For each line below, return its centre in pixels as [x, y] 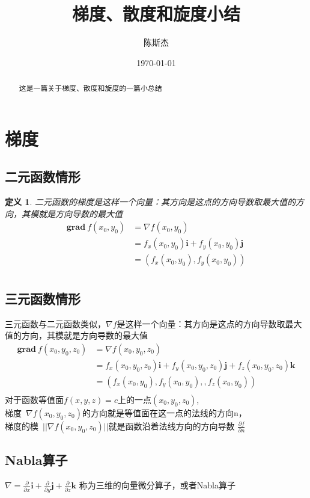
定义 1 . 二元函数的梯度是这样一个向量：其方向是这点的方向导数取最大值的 [150, 202]
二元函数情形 [43, 177]
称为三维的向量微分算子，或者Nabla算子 [157, 485]
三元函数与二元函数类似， [55, 323]
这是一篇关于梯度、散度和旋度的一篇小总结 [90, 88]
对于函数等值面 [34, 399]
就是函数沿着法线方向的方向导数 [172, 426]
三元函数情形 [43, 298]
